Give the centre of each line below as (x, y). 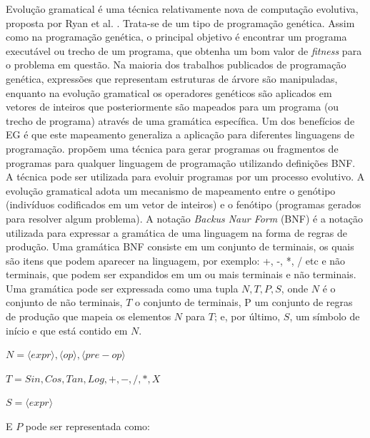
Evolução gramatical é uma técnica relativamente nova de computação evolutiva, (182, 9)
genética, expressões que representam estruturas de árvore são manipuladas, (172, 78)
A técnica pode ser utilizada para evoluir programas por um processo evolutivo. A (185, 177)
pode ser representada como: (87, 426)
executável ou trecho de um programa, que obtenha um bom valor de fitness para (184, 50)
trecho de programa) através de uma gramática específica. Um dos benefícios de (180, 120)
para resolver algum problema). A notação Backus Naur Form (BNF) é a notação (184, 218)
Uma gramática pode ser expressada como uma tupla (122, 288)
